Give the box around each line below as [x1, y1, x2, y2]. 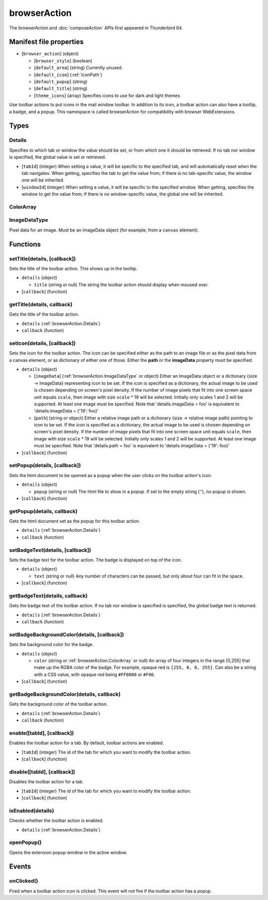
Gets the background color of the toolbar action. [9, 701, 108, 707]
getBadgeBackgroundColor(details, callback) [9, 691, 121, 698]
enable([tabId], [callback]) [9, 730, 74, 736]
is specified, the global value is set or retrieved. [9, 154, 106, 160]
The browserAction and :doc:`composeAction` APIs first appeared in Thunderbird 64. [9, 25, 183, 31]
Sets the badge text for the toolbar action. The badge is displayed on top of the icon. [9, 557, 182, 563]
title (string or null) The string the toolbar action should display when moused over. [34, 281, 208, 288]
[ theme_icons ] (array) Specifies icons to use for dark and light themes [34, 92, 180, 98]
